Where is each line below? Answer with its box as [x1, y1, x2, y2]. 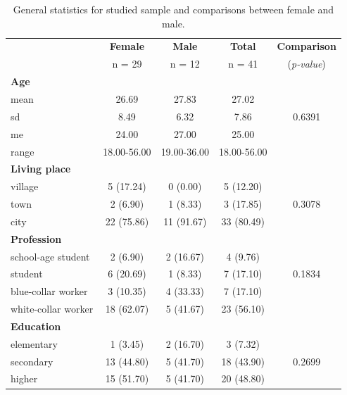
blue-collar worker [11, 284, 88, 299]
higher [11, 371, 38, 386]
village [11, 179, 39, 194]
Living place [11, 161, 71, 176]
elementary [11, 336, 58, 351]
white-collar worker [11, 301, 94, 316]
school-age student [11, 249, 90, 263]
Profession [11, 231, 62, 246]
